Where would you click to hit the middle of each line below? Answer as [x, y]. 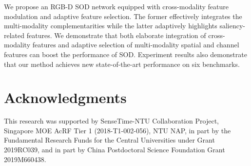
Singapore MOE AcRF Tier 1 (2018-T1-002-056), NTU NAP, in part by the [117, 130]
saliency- [232, 26]
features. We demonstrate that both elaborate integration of [116, 35]
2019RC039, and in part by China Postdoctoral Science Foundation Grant [115, 150]
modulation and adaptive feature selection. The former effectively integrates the [123, 16]
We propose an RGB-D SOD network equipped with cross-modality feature [116, 6]
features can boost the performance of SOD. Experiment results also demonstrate [125, 54]
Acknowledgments [65, 97]
